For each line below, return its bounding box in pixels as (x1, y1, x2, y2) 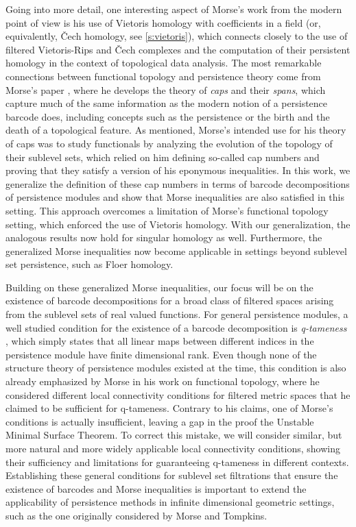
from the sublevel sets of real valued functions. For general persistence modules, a (5, 307, 348, 321)
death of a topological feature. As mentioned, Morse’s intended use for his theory (5, 123, 346, 137)
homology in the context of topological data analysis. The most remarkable (5, 56, 322, 70)
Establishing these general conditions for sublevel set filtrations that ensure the (5, 468, 338, 482)
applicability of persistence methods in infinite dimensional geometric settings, (5, 495, 335, 509)
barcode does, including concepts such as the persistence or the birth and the (5, 109, 330, 123)
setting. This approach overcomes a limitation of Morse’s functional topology (5, 203, 329, 217)
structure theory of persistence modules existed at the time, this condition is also (5, 360, 346, 375)
